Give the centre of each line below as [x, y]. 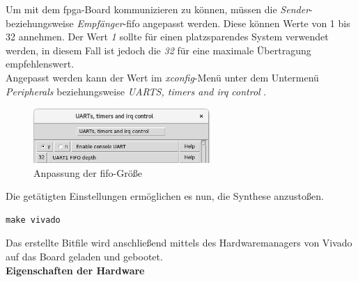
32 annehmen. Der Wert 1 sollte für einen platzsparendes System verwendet [167, 37]
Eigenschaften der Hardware [75, 270]
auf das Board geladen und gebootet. [84, 257]
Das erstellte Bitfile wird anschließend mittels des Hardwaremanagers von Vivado [179, 243]
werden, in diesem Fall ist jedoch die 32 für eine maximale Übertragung [158, 50]
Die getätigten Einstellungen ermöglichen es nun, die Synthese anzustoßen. [165, 196]
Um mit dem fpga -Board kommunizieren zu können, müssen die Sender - [159, 9]
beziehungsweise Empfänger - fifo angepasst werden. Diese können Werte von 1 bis [178, 23]
